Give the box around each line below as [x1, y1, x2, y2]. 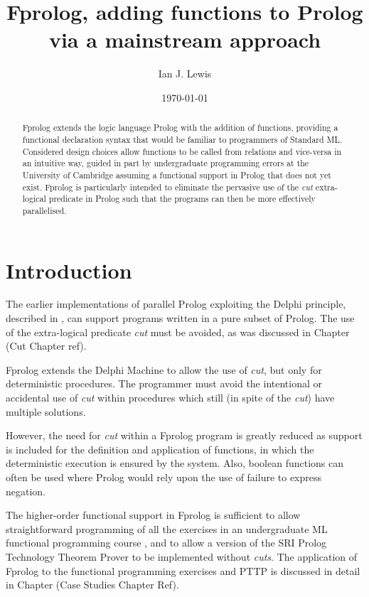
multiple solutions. [6, 404, 86, 419]
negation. [6, 483, 46, 498]
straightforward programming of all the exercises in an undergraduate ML [6, 521, 328, 536]
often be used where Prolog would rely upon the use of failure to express [6, 470, 322, 485]
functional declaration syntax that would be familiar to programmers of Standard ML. [22, 133, 343, 145]
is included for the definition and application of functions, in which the [6, 441, 314, 456]
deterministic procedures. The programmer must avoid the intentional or [6, 376, 323, 391]
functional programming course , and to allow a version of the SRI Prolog [6, 535, 327, 550]
